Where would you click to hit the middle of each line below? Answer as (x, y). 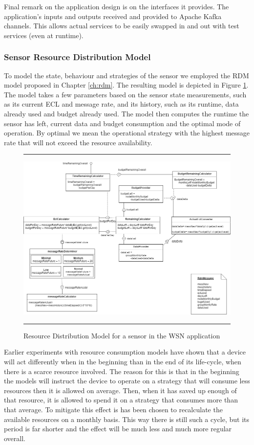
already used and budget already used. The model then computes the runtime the (127, 113)
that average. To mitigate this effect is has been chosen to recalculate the (113, 409)
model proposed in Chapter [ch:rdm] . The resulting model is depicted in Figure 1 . (126, 85)
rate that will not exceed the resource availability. (78, 142)
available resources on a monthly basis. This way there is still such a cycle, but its (127, 419)
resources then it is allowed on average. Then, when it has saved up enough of (120, 390)
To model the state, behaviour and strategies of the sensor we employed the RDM (127, 75)
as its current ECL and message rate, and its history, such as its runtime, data (121, 104)
